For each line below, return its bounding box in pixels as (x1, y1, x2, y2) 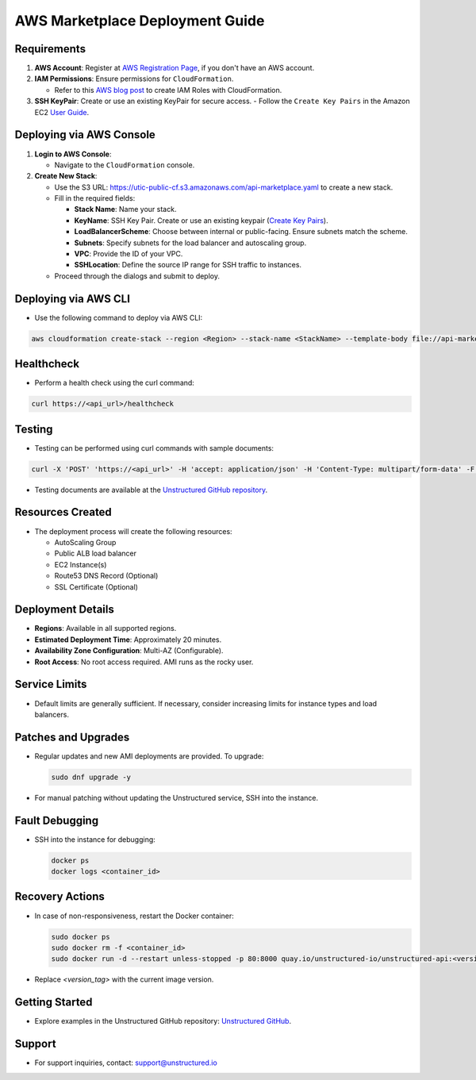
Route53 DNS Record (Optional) (54, 571, 159, 581)
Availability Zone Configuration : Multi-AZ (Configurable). (34, 646, 224, 655)
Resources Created (14, 505, 113, 519)
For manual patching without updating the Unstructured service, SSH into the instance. (34, 793, 319, 802)
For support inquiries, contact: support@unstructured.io (34, 1058, 217, 1067)
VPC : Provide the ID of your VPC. (74, 249, 183, 259)
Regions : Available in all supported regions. (34, 624, 177, 633)
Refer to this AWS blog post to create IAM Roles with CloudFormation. (54, 85, 282, 94)
